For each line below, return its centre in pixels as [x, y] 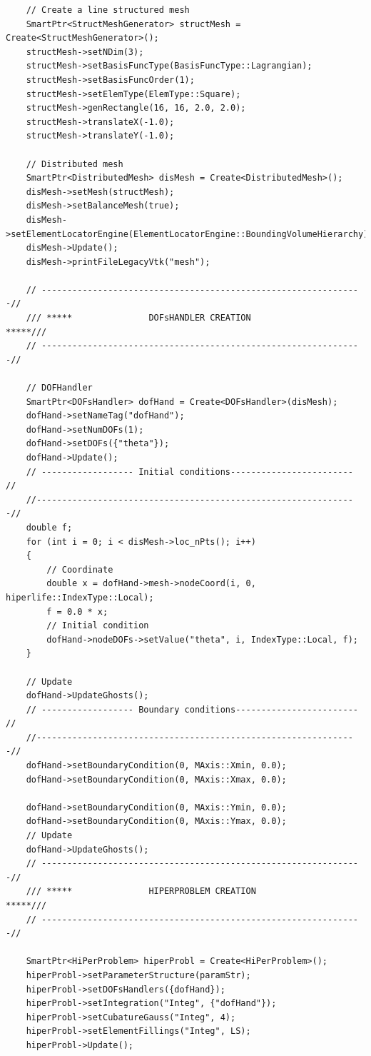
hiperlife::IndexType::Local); [80, 597]
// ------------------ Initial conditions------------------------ [189, 472]
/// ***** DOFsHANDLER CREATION [138, 318]
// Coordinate [80, 569]
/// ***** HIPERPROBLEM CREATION [141, 891]
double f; [49, 527]
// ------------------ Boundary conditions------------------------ [192, 709]
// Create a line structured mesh [108, 10]
